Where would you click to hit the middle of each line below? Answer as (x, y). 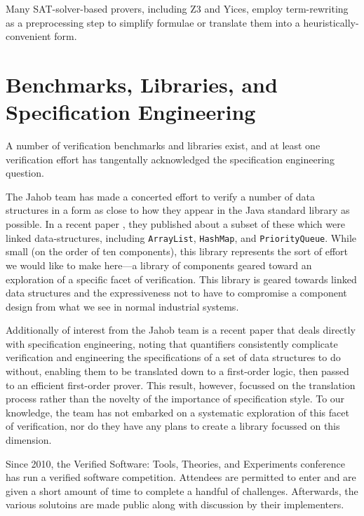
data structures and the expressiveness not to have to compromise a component (176, 293)
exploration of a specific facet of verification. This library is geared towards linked (181, 279)
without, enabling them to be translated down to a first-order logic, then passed (177, 371)
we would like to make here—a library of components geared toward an (159, 265)
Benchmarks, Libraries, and (142, 84)
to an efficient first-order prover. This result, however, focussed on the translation (181, 385)
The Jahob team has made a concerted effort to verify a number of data (160, 196)
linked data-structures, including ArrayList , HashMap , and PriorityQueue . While (181, 237)
